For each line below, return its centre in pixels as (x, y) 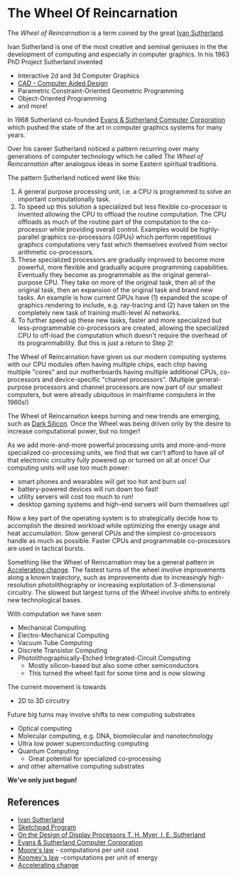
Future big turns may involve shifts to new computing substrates (101, 714)
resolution (22, 584)
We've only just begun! (42, 780)
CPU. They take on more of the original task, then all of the (130, 282)
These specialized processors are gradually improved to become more (121, 259)
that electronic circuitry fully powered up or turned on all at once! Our (109, 460)
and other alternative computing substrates (81, 766)
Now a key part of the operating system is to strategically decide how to (113, 517)
